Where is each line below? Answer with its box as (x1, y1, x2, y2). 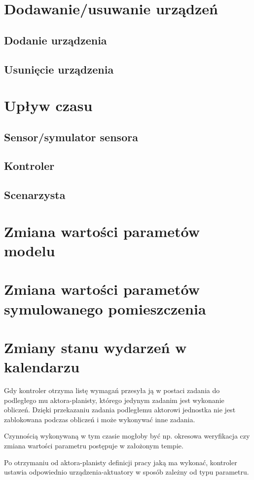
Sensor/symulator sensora (4, 129, 138, 144)
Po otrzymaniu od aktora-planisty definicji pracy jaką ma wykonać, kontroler (4, 457, 237, 467)
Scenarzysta (4, 187, 66, 202)
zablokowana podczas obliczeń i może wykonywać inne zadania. (4, 414, 195, 424)
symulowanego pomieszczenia (4, 298, 206, 319)
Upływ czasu (4, 95, 93, 116)
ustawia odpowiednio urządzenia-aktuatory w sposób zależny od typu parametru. (4, 467, 249, 477)
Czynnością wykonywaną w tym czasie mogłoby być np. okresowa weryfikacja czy (4, 431, 250, 441)
